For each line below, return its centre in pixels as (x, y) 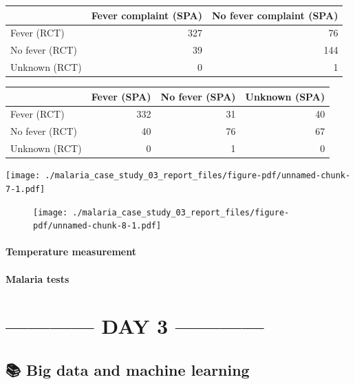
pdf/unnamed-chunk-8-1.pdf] (97, 226)
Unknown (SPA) (285, 96)
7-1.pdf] (25, 189)
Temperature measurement (71, 252)
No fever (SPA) (198, 96)
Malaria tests (37, 278)
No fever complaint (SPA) (275, 15)
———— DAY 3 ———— (135, 326)
